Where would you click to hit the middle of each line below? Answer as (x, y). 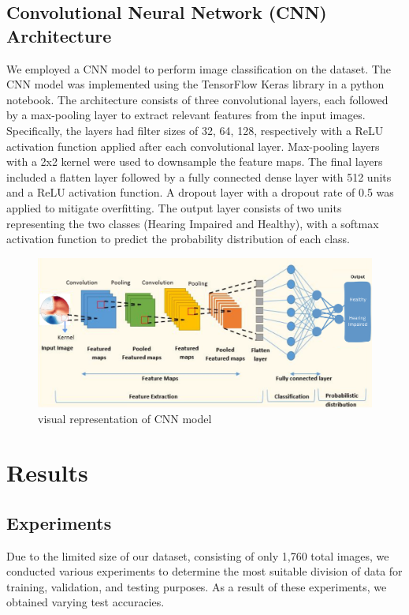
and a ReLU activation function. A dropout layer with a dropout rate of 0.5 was (200, 192)
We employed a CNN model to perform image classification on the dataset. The (199, 68)
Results (47, 472)
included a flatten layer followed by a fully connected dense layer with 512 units (199, 176)
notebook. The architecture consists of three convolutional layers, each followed (197, 99)
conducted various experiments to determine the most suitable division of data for (204, 571)
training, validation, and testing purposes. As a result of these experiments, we (197, 586)
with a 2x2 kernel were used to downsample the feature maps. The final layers (195, 161)
